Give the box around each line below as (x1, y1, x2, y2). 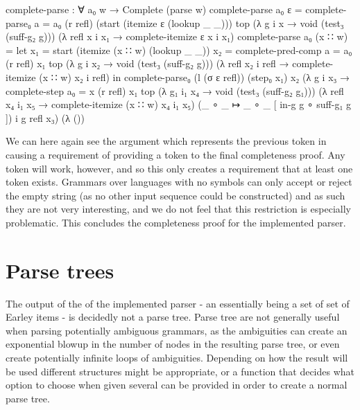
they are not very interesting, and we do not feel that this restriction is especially (6, 202, 351, 216)
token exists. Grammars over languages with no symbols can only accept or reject (6, 175, 352, 189)
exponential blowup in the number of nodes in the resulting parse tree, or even (6, 337, 340, 351)
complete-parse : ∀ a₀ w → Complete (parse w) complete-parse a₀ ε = (6, 2, 302, 16)
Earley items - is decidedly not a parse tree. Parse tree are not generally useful (6, 310, 340, 324)
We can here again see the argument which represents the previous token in (6, 134, 327, 148)
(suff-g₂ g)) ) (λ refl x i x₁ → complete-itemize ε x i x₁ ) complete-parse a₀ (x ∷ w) (6, 29, 348, 44)
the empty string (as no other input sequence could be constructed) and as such (6, 188, 345, 202)
